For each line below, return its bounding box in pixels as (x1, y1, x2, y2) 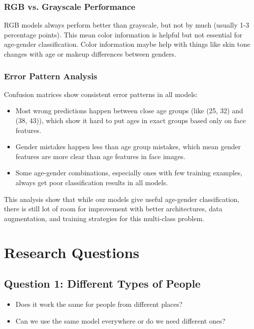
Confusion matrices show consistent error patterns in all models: (4, 89, 198, 99)
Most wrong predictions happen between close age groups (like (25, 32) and (15, 105, 243, 116)
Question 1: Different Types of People (4, 276, 201, 291)
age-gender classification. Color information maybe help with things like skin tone (4, 39, 251, 49)
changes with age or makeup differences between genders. (4, 49, 176, 59)
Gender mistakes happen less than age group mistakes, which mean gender (15, 141, 241, 152)
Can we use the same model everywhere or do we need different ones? (15, 315, 225, 326)
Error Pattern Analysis (4, 69, 97, 82)
